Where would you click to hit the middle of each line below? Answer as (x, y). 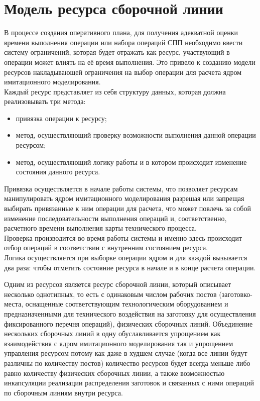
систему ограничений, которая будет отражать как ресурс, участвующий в (117, 52)
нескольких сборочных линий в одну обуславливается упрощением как (112, 333)
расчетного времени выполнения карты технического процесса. (100, 228)
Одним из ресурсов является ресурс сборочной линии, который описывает (118, 284)
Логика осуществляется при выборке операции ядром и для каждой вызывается (126, 257)
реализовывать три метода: (45, 101)
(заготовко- (236, 294)
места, (14, 304)
